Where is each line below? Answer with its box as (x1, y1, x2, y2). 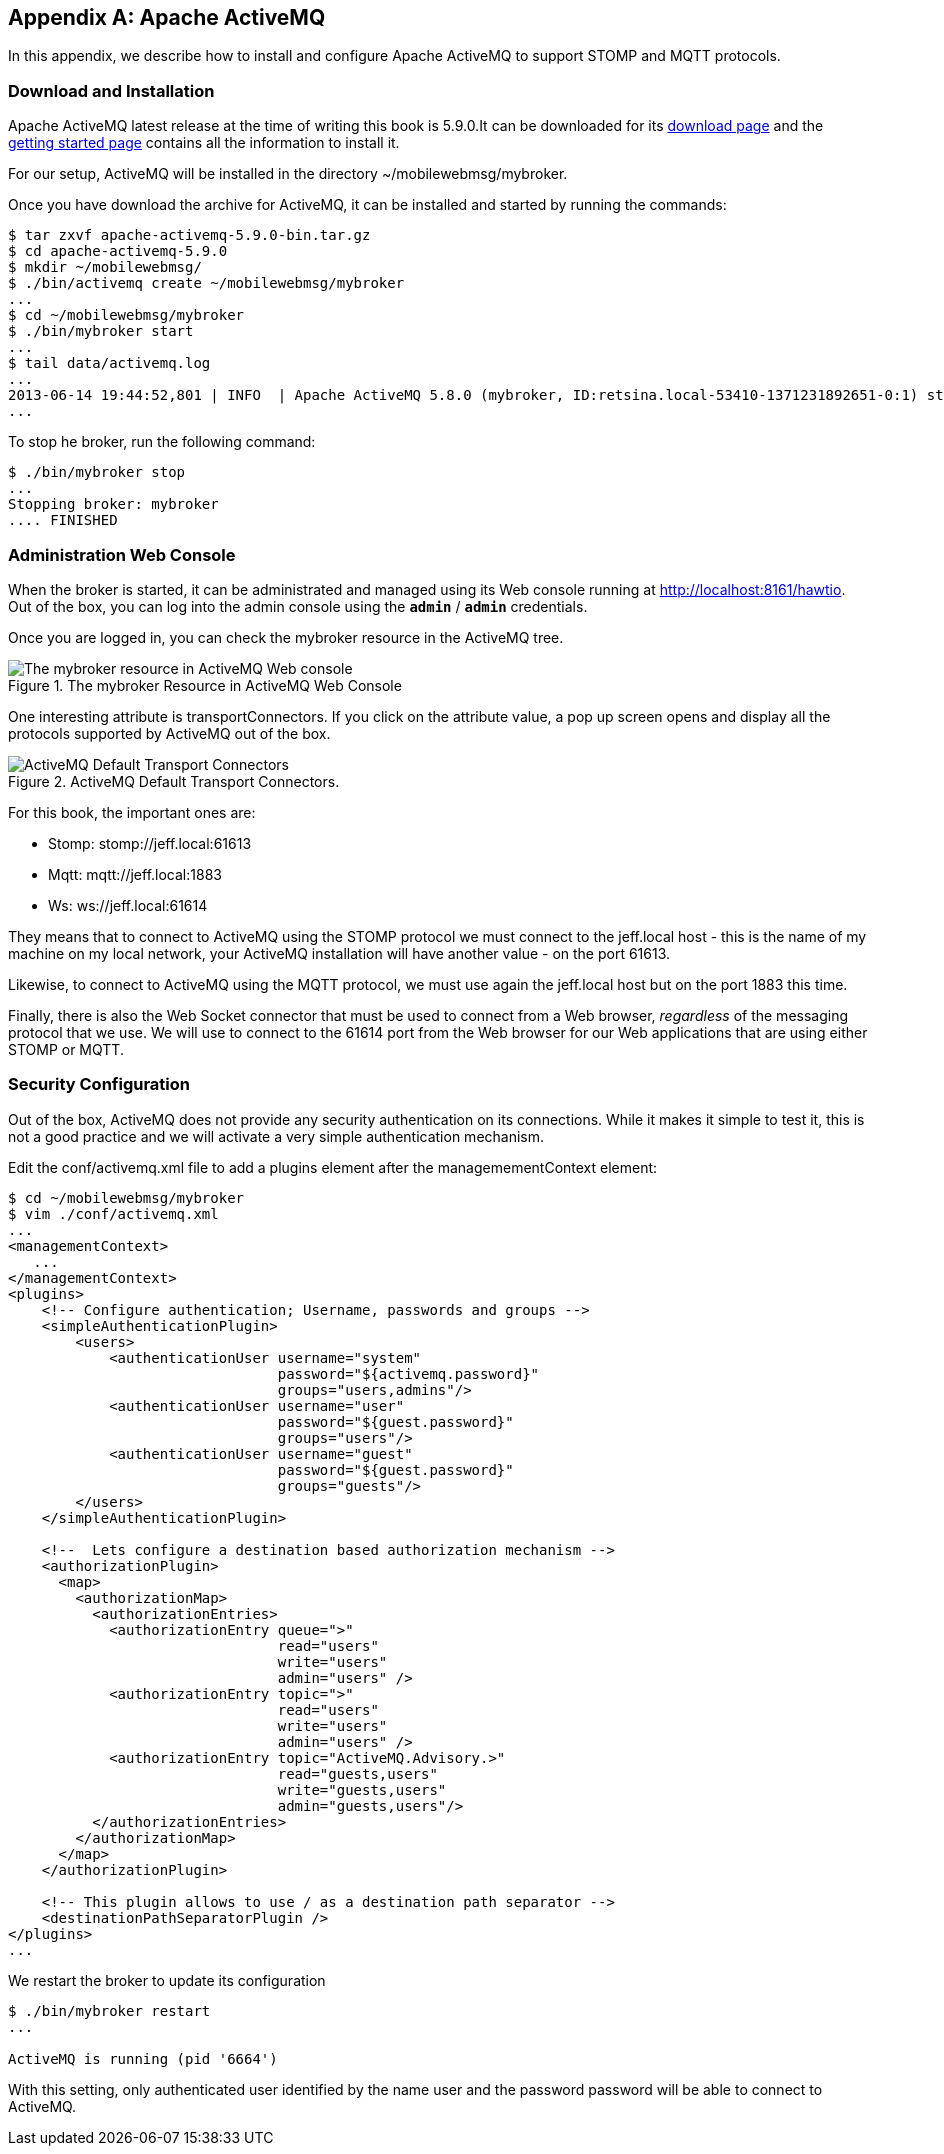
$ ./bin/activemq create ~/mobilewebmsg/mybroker (8, 275, 405, 292)
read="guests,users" (277, 1765, 438, 1782)
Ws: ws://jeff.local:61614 (48, 896, 208, 914)
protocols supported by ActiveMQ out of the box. (8, 724, 331, 742)
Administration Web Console (8, 544, 236, 565)
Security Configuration (8, 1074, 191, 1095)
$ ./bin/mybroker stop (8, 464, 186, 481)
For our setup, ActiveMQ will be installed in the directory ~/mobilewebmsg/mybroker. (8, 165, 568, 183)
